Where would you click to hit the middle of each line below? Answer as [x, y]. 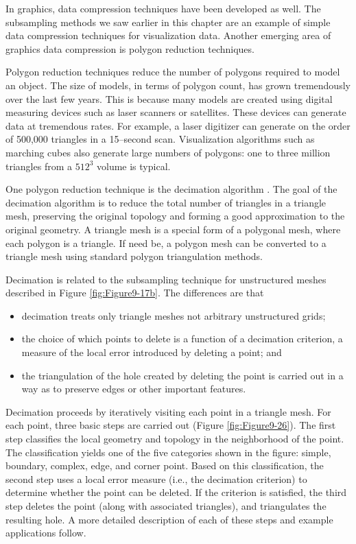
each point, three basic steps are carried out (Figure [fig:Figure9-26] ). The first [171, 425]
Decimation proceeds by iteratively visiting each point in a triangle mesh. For [168, 411]
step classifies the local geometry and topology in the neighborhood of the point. [175, 439]
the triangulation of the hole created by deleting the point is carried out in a [182, 375]
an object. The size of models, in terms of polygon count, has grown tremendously [178, 85]
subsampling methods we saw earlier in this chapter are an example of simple [168, 22]
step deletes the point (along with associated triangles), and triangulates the [166, 506]
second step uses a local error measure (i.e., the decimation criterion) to [156, 478]
